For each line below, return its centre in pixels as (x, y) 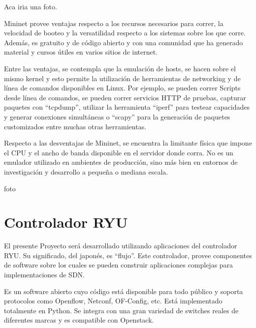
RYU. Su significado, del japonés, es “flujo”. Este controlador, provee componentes (128, 255)
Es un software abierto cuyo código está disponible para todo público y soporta (124, 291)
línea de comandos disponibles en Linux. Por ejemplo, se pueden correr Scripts (122, 88)
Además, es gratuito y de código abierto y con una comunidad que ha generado (124, 42)
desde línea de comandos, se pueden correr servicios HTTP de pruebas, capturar (125, 97)
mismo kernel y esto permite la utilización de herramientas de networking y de (122, 78)
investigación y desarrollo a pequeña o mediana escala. (86, 171)
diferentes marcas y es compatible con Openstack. (79, 320)
